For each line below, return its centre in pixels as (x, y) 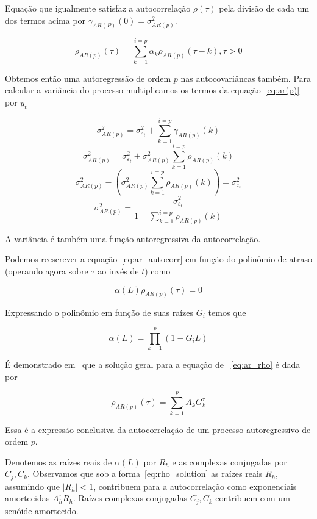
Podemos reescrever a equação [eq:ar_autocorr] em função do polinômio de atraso (158, 259)
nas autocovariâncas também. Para (246, 78)
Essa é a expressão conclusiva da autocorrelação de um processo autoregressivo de (158, 429)
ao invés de (118, 271)
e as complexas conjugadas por (230, 461)
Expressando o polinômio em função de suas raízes (99, 312)
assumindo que (32, 486)
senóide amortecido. (42, 510)
